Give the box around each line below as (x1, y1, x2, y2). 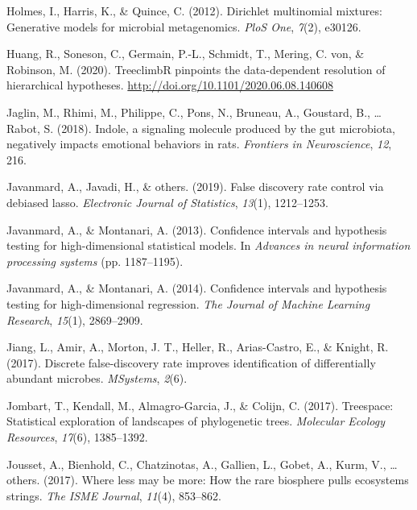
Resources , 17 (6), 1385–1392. (6, 429, 148, 446)
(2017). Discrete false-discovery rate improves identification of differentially (6, 354, 376, 371)
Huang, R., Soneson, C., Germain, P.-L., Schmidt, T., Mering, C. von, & (6, 45, 365, 62)
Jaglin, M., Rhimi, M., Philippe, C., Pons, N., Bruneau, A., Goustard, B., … (6, 103, 382, 120)
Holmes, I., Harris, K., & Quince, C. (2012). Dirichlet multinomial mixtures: (6, 2, 382, 19)
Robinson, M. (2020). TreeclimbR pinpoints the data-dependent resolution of (6, 60, 386, 77)
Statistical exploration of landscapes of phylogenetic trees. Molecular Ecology (6, 413, 386, 429)
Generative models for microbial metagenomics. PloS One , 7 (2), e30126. (6, 18, 361, 35)
